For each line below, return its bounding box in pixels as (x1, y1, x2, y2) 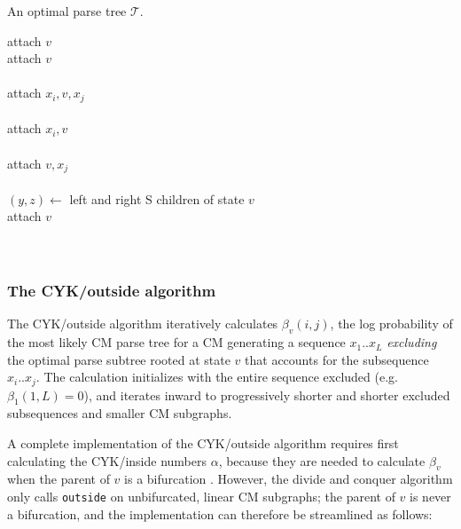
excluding (387, 333, 437, 351)
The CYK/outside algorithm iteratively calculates (7, 314, 278, 333)
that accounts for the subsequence (245, 350, 429, 368)
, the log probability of (330, 314, 453, 333)
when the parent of (7, 470, 110, 488)
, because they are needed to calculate (218, 451, 426, 470)
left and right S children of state (69, 189, 245, 208)
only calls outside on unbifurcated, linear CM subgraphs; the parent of (7, 487, 395, 506)
